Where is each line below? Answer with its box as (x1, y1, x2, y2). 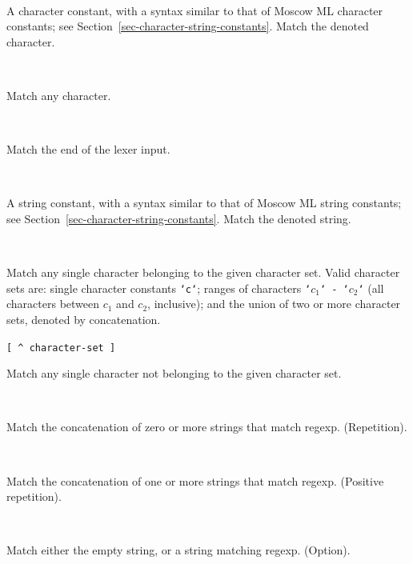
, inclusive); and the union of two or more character (147, 295, 401, 312)
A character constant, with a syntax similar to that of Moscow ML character (6, 2, 383, 18)
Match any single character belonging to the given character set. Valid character (6, 264, 400, 281)
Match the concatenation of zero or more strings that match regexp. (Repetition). (6, 418, 407, 435)
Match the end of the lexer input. (6, 141, 170, 158)
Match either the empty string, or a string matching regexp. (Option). (6, 542, 351, 558)
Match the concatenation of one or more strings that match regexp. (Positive (6, 472, 384, 489)
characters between (6, 295, 100, 312)
